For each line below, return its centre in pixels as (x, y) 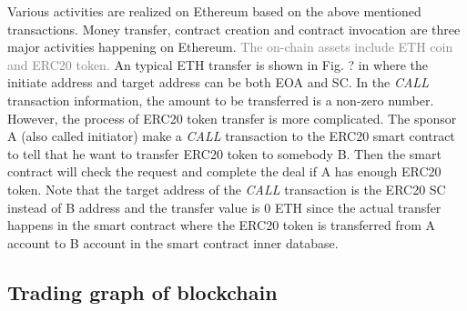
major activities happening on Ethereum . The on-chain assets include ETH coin (230, 47)
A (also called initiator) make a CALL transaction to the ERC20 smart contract (231, 136)
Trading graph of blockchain (142, 291)
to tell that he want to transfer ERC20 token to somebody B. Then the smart (224, 153)
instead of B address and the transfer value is (134, 207)
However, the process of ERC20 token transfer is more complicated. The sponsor (232, 118)
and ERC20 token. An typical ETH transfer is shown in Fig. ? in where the (218, 64)
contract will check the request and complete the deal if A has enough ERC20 (224, 171)
